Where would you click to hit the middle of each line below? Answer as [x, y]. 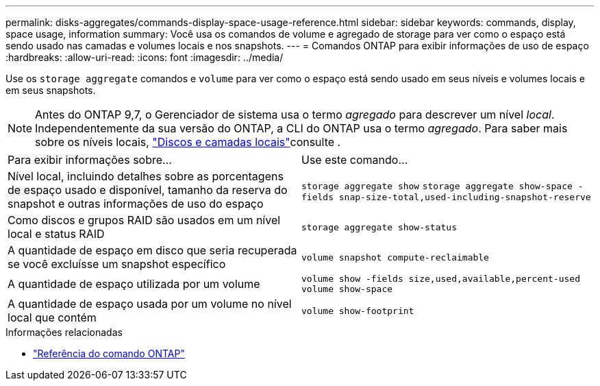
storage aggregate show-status [379, 227]
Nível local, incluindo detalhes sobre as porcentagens [146, 176]
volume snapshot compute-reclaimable [395, 257]
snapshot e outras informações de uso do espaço [136, 204]
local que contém [52, 317]
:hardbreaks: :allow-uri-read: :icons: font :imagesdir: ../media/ [145, 57]
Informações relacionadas [64, 332]
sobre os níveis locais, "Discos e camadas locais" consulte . [188, 142]
